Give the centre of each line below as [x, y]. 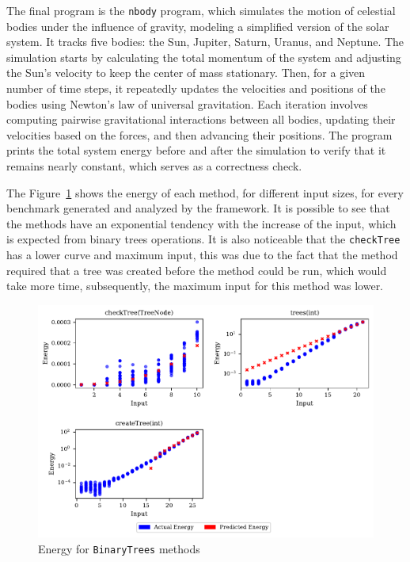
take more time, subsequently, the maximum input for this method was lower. [195, 286]
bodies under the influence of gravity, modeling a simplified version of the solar [198, 26]
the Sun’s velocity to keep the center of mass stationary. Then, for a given [186, 73]
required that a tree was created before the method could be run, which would [197, 270]
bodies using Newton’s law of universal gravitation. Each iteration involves [187, 103]
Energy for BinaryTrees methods [119, 548]
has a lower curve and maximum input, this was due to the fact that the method [202, 255]
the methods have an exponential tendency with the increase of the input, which [201, 223]
